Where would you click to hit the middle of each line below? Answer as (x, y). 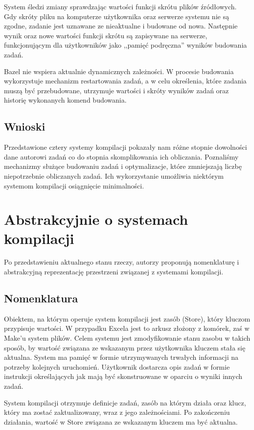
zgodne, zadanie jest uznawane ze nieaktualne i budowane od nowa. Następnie (121, 26)
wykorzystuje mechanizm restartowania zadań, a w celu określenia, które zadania (125, 81)
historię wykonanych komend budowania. (65, 100)
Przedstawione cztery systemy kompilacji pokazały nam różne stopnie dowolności (126, 147)
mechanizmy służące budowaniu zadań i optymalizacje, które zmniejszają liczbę (123, 166)
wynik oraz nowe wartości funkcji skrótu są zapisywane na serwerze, (106, 35)
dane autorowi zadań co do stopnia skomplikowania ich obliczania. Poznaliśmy (121, 156)
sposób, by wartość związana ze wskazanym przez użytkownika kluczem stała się (125, 347)
